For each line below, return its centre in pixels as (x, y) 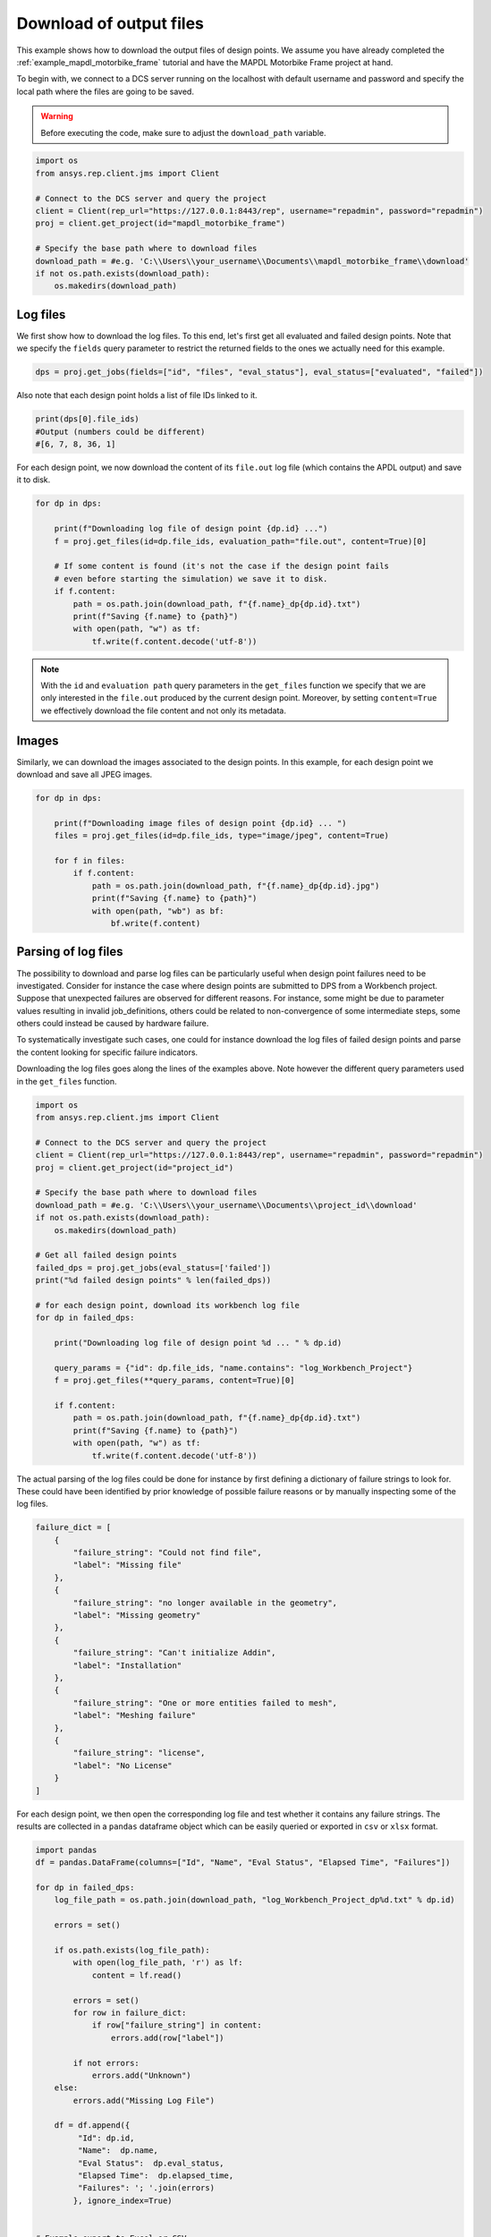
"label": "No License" (123, 1765)
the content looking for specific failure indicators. (107, 1052)
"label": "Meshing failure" (135, 1715)
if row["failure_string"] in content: (177, 2025)
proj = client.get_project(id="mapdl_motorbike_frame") (161, 223)
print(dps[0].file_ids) (88, 419)
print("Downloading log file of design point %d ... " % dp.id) (198, 1343)
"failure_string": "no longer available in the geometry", (205, 1603)
